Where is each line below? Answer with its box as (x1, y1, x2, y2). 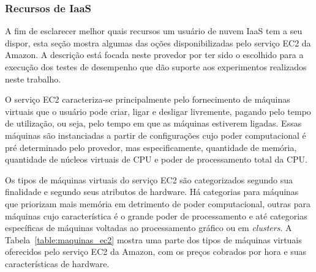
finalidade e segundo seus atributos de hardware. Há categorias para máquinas (5, 185, 299, 198)
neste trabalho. (5, 72, 61, 85)
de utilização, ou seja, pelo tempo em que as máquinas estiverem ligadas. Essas (5, 117, 302, 130)
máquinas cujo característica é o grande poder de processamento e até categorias (5, 209, 307, 222)
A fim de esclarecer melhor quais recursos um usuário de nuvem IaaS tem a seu (5, 24, 303, 37)
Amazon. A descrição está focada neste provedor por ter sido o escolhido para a (5, 48, 304, 61)
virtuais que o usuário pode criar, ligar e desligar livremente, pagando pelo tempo (5, 105, 311, 117)
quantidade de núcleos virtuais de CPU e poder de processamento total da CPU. (5, 153, 307, 166)
